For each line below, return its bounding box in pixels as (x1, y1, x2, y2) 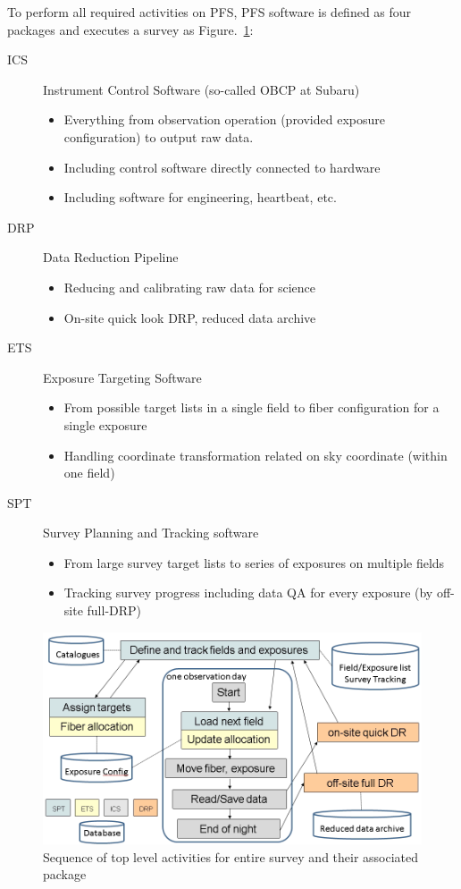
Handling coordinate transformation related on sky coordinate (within (63, 445, 448, 464)
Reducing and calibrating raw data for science (63, 277, 315, 296)
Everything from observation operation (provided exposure (63, 110, 385, 129)
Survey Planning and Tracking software (43, 523, 259, 542)
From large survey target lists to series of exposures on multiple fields (63, 553, 445, 571)
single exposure (63, 415, 147, 434)
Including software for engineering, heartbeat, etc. (63, 188, 337, 207)
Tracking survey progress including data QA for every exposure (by (63, 583, 433, 602)
